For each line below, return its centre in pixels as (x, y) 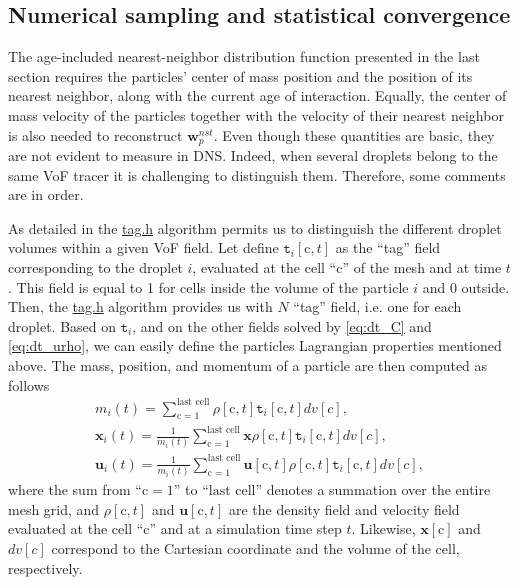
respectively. (45, 567)
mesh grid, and (54, 508)
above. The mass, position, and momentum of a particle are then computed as (248, 364)
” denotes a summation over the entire (373, 489)
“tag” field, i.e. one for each (377, 306)
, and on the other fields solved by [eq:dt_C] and (282, 325)
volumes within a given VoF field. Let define (143, 247)
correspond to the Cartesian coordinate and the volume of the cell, (255, 547)
